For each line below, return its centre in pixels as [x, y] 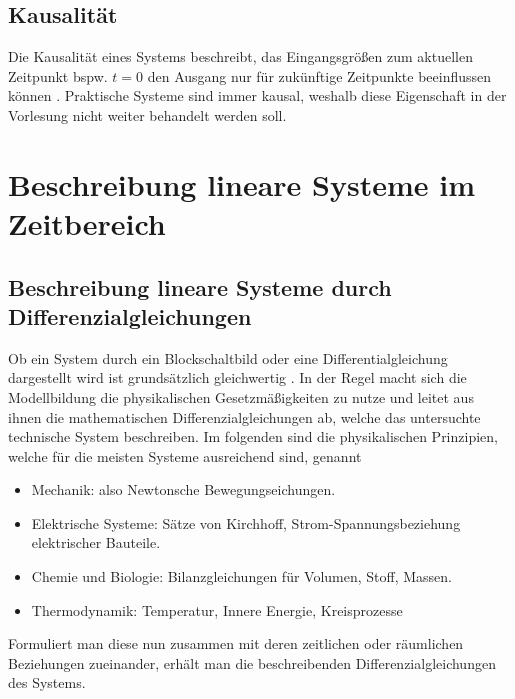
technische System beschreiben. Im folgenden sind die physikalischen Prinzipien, [253, 436]
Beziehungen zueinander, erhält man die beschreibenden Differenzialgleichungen [252, 662]
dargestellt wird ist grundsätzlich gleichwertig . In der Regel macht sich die [237, 377]
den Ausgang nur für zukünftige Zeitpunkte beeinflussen [319, 75]
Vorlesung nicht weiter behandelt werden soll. [147, 114]
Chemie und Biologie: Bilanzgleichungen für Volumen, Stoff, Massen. [242, 576]
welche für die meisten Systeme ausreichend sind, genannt [185, 455]
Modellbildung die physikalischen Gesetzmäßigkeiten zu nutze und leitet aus [241, 396]
